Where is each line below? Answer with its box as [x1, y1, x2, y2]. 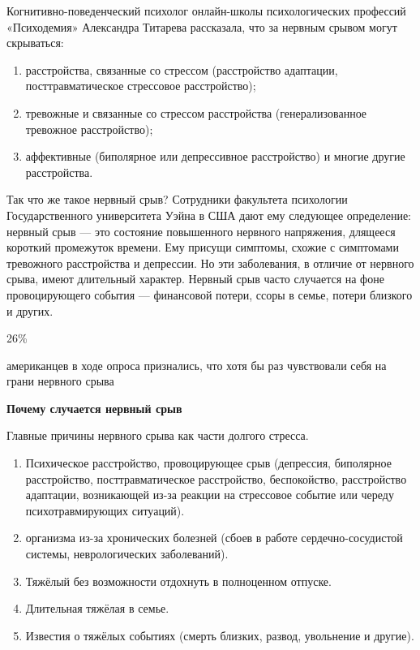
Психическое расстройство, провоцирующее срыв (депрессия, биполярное [25, 454, 392, 471]
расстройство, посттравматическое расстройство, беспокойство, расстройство [25, 470, 407, 487]
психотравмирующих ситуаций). [25, 501, 185, 519]
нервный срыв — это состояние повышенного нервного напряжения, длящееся [6, 222, 396, 239]
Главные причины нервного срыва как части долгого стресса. [6, 427, 309, 444]
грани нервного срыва [6, 372, 114, 390]
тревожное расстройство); [25, 120, 153, 137]
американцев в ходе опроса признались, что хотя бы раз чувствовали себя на [6, 356, 387, 373]
